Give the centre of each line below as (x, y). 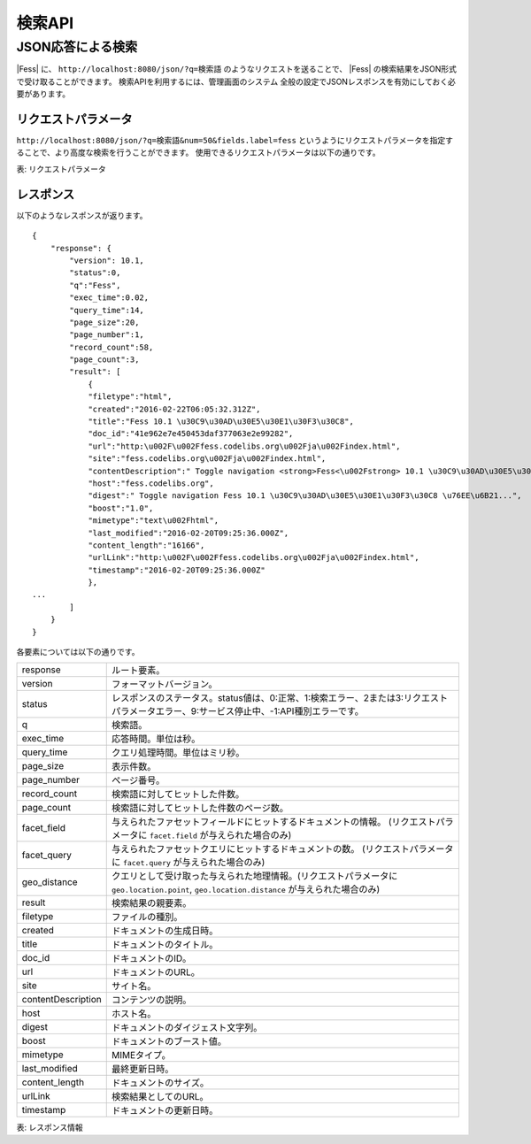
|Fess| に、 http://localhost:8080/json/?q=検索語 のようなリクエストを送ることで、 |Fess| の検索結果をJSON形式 (237, 69)
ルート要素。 (138, 671)
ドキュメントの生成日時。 (165, 931)
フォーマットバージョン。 (164, 684)
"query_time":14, (107, 310)
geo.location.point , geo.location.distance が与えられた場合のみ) (246, 889)
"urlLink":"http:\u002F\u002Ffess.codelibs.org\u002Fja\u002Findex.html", (254, 558)
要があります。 (43, 94)
